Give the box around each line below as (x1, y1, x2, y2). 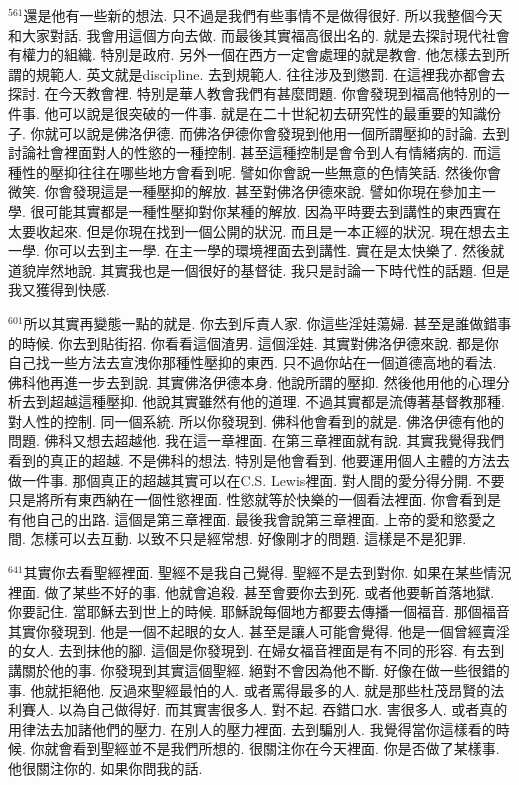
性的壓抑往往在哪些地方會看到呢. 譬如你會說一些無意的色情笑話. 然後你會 (21, 161, 502, 182)
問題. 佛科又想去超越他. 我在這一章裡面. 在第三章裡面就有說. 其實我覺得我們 (8, 430, 505, 451)
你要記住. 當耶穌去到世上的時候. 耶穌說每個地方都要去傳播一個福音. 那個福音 (8, 601, 510, 622)
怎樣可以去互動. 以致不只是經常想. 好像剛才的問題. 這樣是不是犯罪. (30, 528, 467, 549)
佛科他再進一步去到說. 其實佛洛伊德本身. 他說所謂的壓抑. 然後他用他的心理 (8, 371, 496, 392)
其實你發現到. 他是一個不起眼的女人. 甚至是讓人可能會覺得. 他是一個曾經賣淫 (8, 620, 510, 641)
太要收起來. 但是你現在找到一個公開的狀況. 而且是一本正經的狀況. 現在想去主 (8, 220, 510, 241)
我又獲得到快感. (8, 279, 110, 300)
